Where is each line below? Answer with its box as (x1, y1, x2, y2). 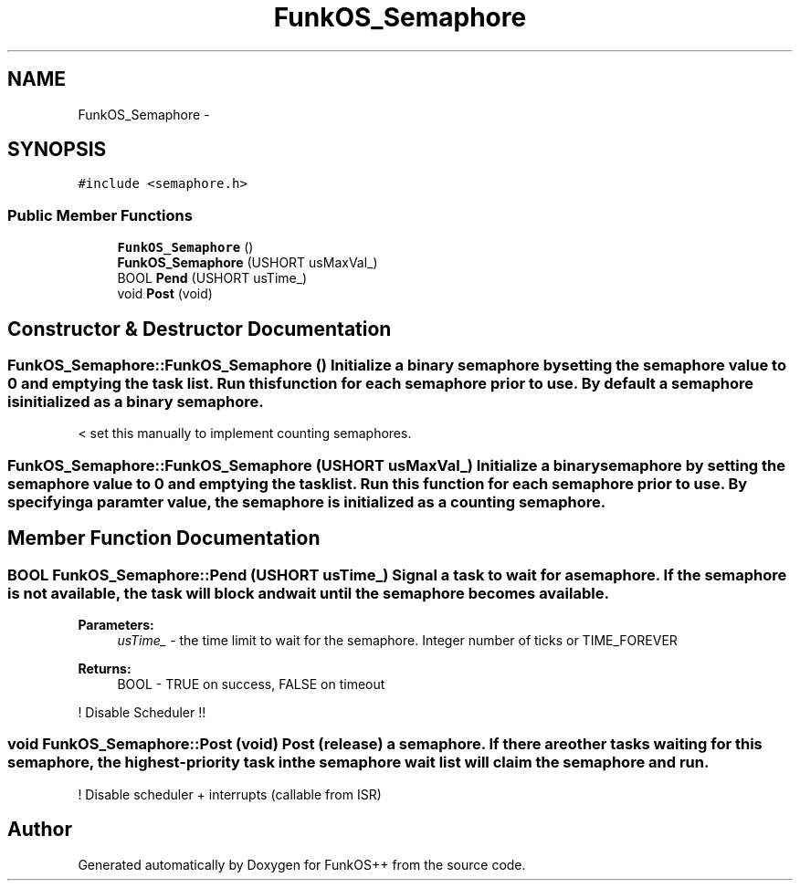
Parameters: (78, 617, 154, 632)
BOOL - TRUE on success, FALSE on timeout (117, 676, 385, 692)
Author (7, 818, 72, 841)
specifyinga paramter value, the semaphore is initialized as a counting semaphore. (7, 492, 606, 511)
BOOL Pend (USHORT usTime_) (117, 270, 308, 287)
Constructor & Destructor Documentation (7, 317, 392, 340)
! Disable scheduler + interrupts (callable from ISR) (78, 786, 382, 802)
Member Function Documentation (7, 527, 321, 550)
